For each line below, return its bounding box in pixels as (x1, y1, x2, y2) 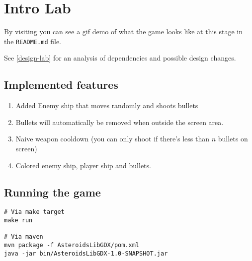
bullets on (218, 133, 248, 144)
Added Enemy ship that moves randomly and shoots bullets (15, 100, 198, 111)
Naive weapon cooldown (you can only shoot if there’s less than (15, 133, 210, 144)
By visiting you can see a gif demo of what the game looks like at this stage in (4, 26, 243, 37)
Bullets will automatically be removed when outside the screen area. (15, 117, 224, 127)
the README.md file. (4, 36, 61, 46)
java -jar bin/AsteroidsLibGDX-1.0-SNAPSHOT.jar (4, 250, 168, 257)
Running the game (4, 184, 101, 199)
